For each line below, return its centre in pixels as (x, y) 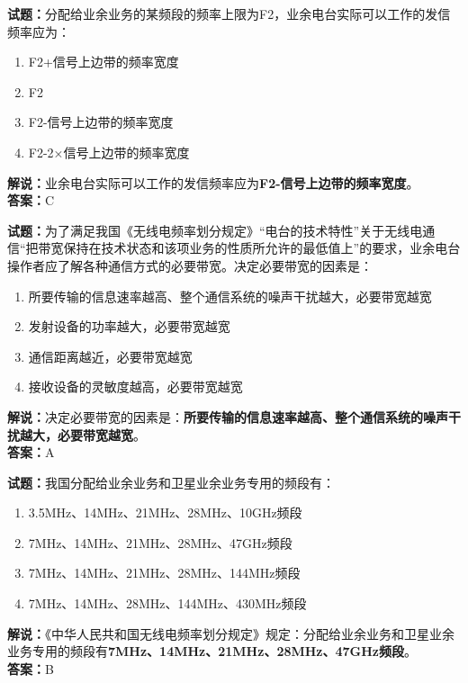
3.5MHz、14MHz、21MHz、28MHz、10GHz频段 (165, 512)
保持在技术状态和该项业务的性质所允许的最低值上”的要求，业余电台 (262, 248)
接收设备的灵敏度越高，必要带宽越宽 (135, 386)
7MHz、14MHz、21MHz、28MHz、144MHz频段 (164, 573)
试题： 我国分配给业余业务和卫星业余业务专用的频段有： (171, 482)
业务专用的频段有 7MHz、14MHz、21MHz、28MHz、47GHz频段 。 (212, 651)
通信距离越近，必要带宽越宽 (110, 356)
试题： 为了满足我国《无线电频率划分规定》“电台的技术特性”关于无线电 (215, 230)
